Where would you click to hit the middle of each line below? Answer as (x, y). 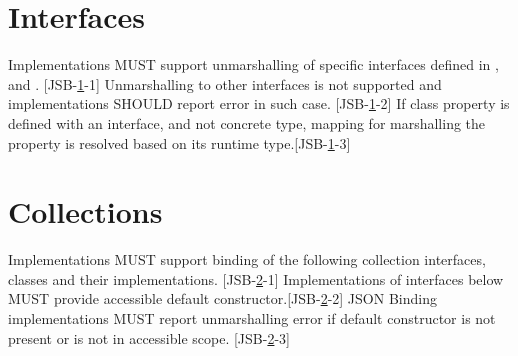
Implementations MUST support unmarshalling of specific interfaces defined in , (253, 64)
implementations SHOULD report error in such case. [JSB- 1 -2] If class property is (259, 103)
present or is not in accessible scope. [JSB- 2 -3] (149, 337)
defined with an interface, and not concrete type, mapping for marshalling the (247, 122)
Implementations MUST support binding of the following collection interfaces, (247, 259)
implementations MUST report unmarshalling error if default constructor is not (252, 318)
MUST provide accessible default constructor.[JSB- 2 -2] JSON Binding (222, 298)
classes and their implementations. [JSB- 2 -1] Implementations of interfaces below (256, 278)
